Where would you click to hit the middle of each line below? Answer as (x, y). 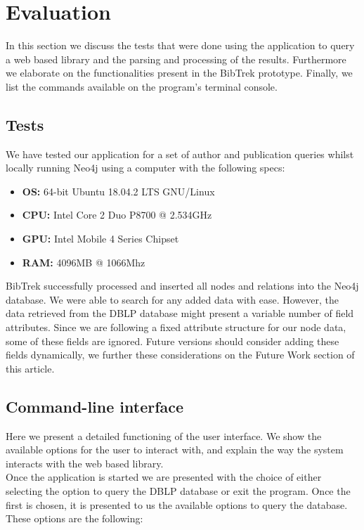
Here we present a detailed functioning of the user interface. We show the (164, 435)
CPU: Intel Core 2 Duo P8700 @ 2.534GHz (117, 215)
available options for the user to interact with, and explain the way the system (175, 450)
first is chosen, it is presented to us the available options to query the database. (177, 504)
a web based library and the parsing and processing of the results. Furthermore (176, 59)
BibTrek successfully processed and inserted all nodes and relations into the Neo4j (182, 286)
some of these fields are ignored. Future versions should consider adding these (173, 341)
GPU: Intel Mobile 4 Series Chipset (100, 239)
